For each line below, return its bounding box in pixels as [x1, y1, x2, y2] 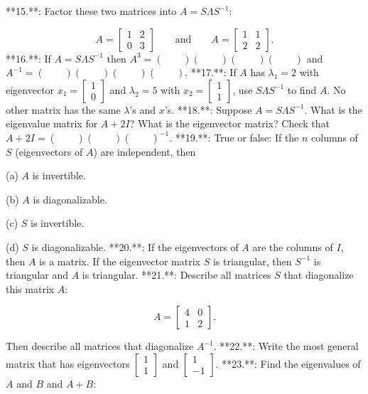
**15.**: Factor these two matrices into [6, 4, 177, 18]
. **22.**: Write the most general [213, 339, 359, 353]
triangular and [6, 267, 69, 282]
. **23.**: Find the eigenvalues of [215, 356, 361, 371]
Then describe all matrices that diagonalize [6, 339, 194, 353]
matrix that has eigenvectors [6, 356, 130, 371]
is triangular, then [212, 253, 292, 268]
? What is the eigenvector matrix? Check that [129, 116, 330, 131]
